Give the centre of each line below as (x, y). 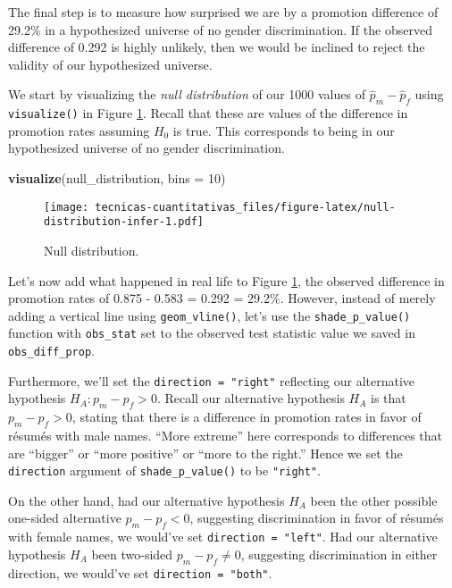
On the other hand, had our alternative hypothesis (146, 500)
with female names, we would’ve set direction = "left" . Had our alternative (223, 537)
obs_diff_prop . (51, 351)
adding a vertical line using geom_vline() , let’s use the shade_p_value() (209, 315)
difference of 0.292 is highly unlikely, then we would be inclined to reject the (217, 47)
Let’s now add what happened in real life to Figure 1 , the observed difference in (226, 280)
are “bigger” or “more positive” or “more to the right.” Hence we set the (205, 453)
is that (389, 398)
